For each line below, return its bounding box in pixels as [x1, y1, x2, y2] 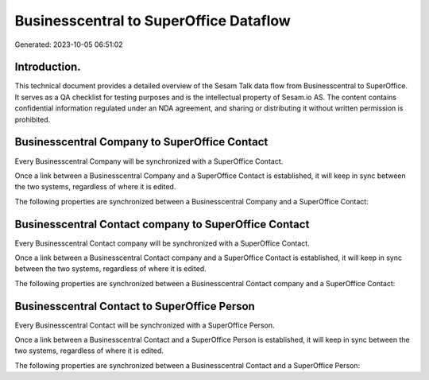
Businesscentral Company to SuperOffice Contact [14, 135, 269, 149]
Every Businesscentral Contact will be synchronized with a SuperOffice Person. [14, 320, 275, 330]
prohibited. [14, 114, 51, 124]
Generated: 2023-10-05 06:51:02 [14, 40, 123, 49]
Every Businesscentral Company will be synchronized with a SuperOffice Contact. [14, 156, 284, 166]
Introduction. [14, 60, 81, 74]
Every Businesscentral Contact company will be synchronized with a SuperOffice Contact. [14, 238, 310, 248]
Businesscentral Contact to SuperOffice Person [14, 299, 256, 313]
